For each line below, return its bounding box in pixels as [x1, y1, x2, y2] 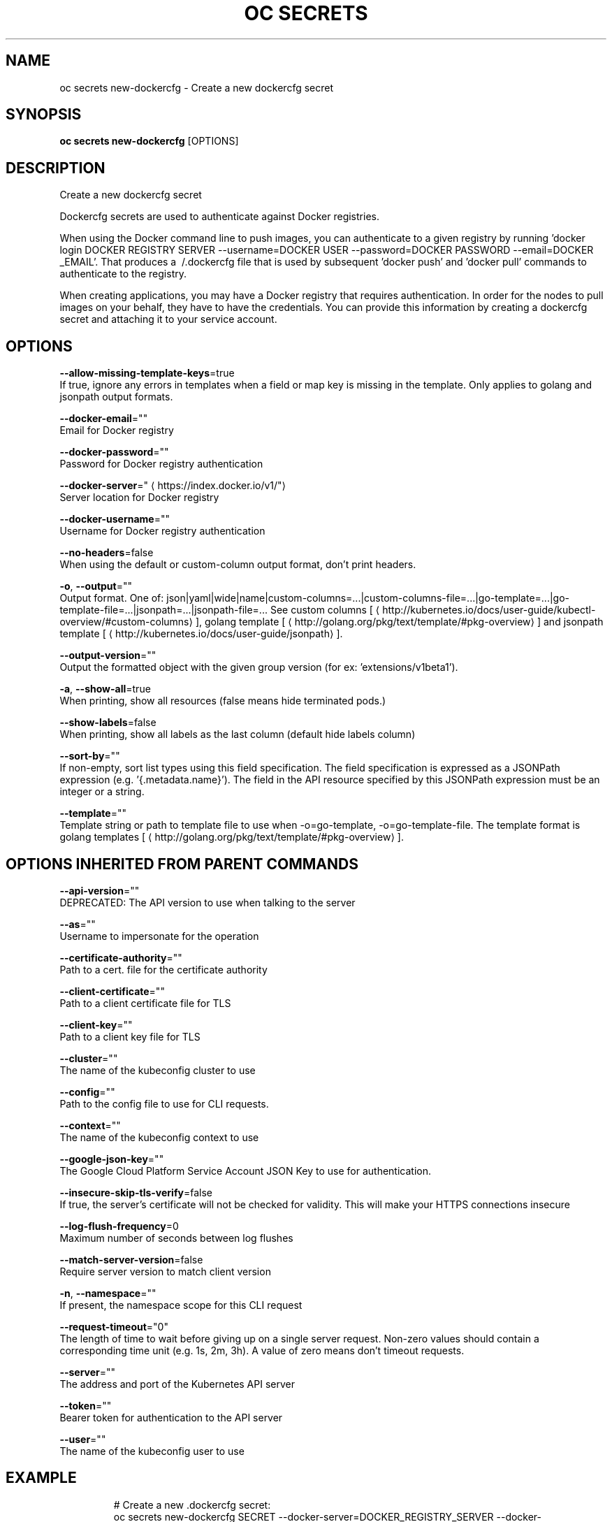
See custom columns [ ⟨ [270, 604, 380, 616]
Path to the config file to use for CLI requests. [59, 1097, 269, 1110]
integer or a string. [59, 785, 145, 798]
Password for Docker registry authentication [59, 458, 263, 470]
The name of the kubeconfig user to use [59, 1444, 245, 1457]
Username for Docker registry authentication [59, 525, 265, 537]
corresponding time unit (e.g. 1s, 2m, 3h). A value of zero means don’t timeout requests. [59, 1344, 465, 1356]
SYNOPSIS [6, 106, 82, 124]
